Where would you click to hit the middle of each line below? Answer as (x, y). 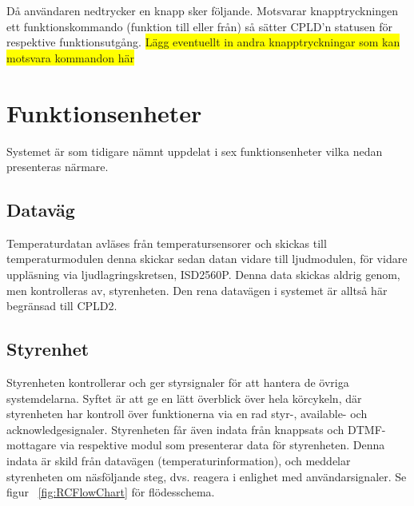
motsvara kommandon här (70, 57)
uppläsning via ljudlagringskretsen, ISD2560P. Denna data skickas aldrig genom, (203, 275)
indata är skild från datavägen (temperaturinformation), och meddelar (179, 461)
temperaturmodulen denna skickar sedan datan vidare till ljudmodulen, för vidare (207, 259)
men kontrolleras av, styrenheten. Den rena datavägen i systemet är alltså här (197, 290)
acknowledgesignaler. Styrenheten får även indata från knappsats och (175, 429)
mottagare (32, 445)
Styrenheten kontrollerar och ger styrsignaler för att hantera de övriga (178, 382)
